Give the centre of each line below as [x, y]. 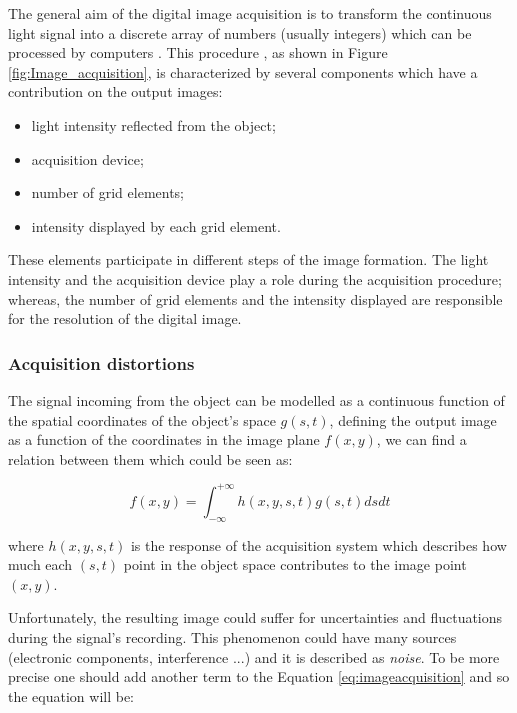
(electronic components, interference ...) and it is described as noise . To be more [254, 656]
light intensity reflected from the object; [153, 124]
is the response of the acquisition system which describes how [318, 544]
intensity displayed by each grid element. [156, 225]
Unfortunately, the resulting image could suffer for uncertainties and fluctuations [255, 617]
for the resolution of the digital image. [125, 318]
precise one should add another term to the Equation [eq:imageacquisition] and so [259, 676]
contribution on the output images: [115, 91]
